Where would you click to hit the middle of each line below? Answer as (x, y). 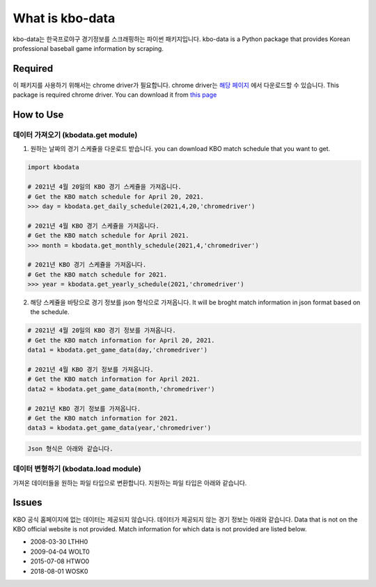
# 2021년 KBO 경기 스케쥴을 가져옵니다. (87, 265)
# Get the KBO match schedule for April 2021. (108, 236)
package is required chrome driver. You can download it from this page (115, 95)
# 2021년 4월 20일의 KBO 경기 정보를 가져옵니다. (102, 330)
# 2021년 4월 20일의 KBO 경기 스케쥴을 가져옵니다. (104, 187)
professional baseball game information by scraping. (88, 48)
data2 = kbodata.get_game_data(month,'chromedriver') (121, 389)
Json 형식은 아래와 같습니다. (70, 448)
